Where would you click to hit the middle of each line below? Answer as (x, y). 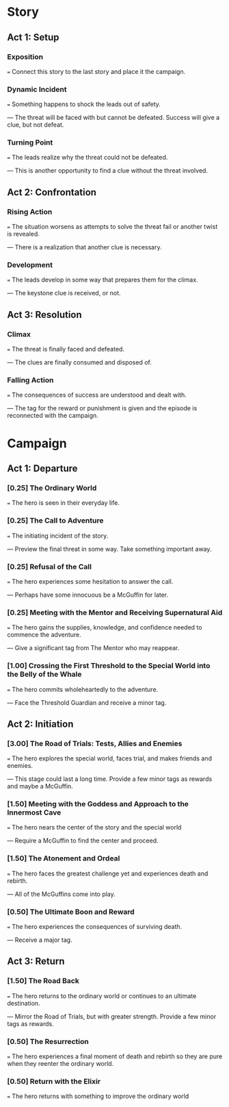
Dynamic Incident (37, 89)
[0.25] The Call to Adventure (55, 521)
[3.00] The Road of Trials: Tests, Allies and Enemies (95, 743)
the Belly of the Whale (44, 674)
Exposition (25, 57)
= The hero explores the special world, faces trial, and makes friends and (109, 758)
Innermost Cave (34, 812)
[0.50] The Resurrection (48, 1041)
